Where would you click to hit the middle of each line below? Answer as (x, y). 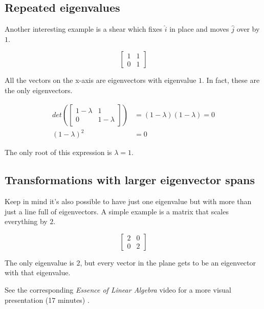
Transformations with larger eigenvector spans (130, 180)
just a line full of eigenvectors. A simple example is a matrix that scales (117, 211)
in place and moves (199, 29)
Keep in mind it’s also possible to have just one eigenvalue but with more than (128, 201)
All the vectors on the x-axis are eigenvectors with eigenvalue (101, 80)
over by (248, 29)
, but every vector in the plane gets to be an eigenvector (168, 262)
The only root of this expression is (58, 152)
